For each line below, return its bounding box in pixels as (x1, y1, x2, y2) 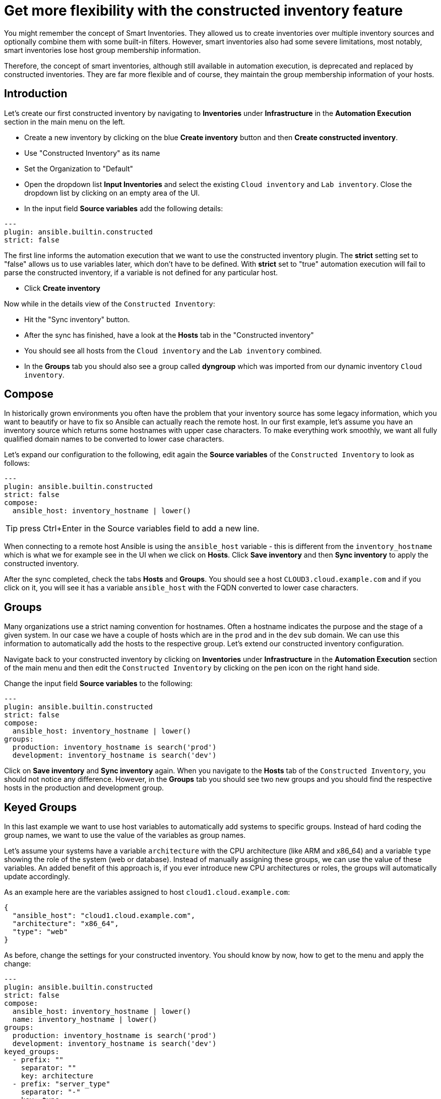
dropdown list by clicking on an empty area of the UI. (24, 188, 200, 197)
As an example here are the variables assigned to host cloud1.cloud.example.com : (4, 888, 290, 897)
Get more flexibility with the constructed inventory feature (4, 2, 403, 19)
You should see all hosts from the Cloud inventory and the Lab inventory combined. (24, 346, 322, 355)
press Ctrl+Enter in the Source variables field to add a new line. (20, 523, 260, 534)
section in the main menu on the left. (4, 117, 125, 126)
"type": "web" (12, 928, 68, 936)
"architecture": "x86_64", (12, 920, 119, 928)
